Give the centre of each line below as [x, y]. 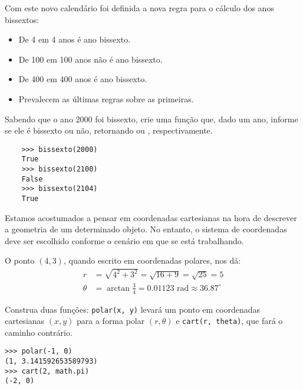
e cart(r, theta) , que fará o [229, 321]
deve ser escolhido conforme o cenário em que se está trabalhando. [124, 240]
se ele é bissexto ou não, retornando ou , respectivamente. [109, 130]
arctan [118, 288]
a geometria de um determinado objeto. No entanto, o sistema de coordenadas [146, 229]
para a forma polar [111, 321]
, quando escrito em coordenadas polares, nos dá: [152, 260]
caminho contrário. [39, 332]
